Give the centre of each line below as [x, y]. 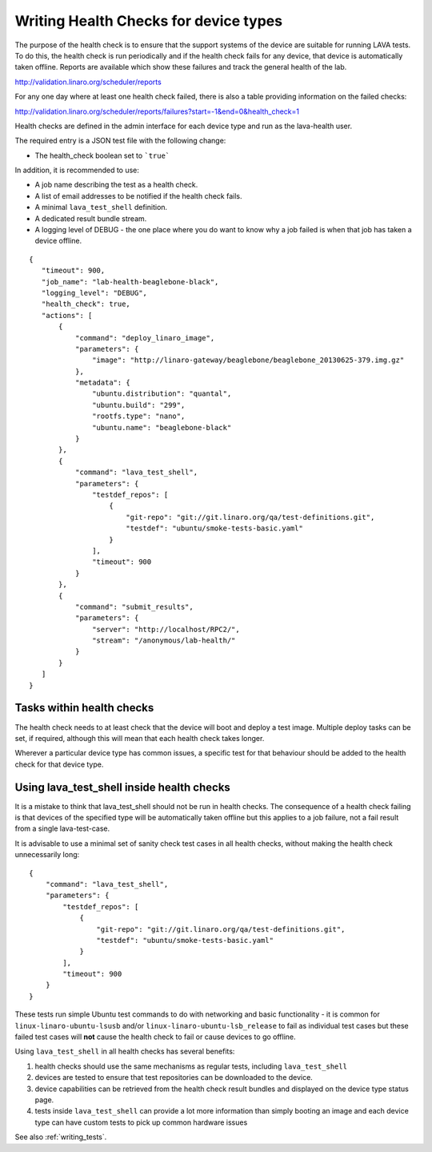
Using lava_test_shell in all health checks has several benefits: [125, 1051]
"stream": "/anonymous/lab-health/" [164, 640]
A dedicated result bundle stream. [91, 218]
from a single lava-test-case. [62, 828]
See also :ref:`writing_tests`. [61, 1137]
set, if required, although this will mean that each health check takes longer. [140, 738]
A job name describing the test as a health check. [116, 185]
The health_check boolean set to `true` [102, 155]
